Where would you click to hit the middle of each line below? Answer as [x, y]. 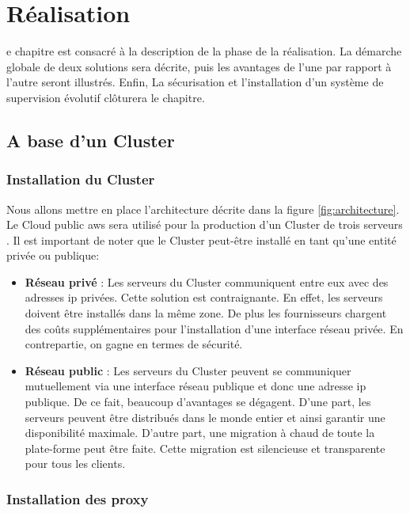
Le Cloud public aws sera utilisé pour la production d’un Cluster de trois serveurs [205, 224]
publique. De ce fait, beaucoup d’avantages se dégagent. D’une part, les [198, 402]
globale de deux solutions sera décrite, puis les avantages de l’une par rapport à [199, 66]
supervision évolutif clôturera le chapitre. [106, 97]
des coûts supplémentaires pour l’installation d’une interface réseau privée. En [214, 328]
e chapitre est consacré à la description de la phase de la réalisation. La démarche [204, 51]
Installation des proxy [78, 498]
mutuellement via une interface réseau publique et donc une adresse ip [196, 386]
